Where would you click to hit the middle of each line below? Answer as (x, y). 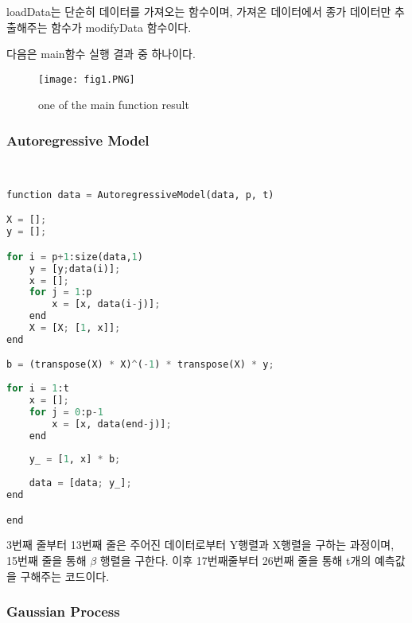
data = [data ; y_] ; (80, 483)
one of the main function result (114, 105)
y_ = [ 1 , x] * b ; (75, 459)
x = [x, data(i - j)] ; (106, 304)
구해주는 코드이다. (65, 576)
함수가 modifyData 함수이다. (121, 27)
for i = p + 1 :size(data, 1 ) (75, 257)
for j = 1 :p (60, 292)
